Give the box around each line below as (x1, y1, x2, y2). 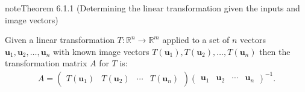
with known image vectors (52, 45, 149, 57)
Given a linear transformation (5, 33, 115, 46)
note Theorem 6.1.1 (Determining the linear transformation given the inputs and (5, 2, 300, 14)
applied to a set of (162, 33, 230, 46)
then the (259, 45, 291, 57)
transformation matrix (5, 57, 87, 69)
